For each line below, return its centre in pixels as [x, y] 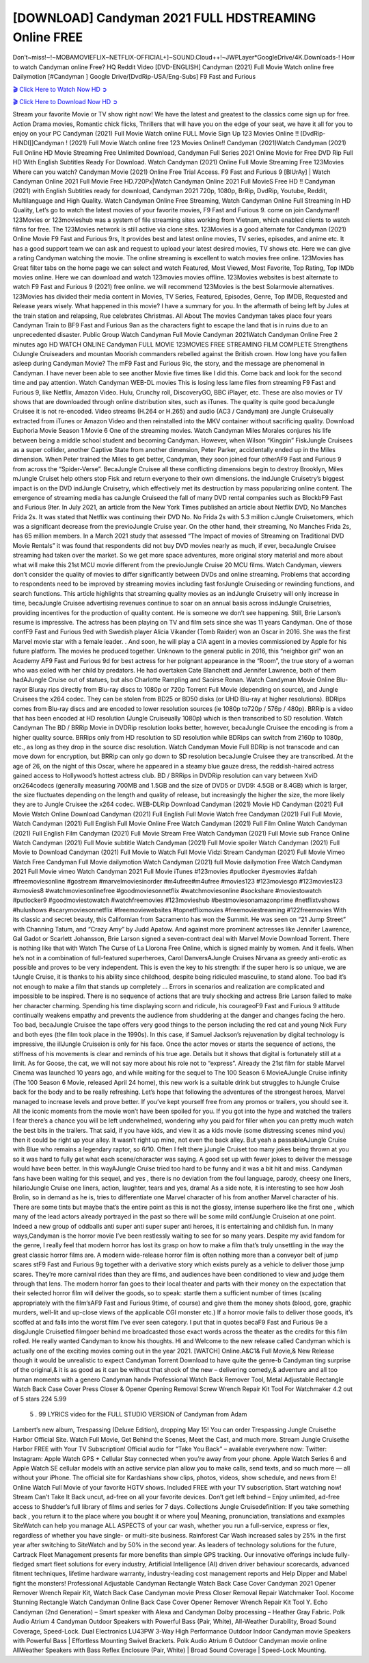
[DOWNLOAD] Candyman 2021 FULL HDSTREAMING [164, 18]
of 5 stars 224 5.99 [40, 1399]
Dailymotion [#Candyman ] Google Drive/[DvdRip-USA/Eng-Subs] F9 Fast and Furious [134, 77]
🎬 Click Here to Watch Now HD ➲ [60, 89]
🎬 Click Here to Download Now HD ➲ [65, 101]
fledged [24, 1564]
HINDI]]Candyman [39, 143]
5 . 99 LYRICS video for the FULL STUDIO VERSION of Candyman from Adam [138, 1414]
